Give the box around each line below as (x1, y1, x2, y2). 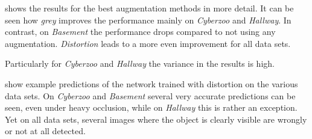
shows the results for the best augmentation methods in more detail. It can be (5, 2, 294, 14)
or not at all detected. (5, 125, 86, 137)
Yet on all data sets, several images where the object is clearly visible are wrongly (5, 113, 307, 125)
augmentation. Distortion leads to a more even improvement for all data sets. (5, 37, 291, 49)
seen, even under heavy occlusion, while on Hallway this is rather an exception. (5, 101, 298, 114)
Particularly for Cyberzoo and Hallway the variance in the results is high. (5, 57, 275, 70)
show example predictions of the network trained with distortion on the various (5, 77, 298, 90)
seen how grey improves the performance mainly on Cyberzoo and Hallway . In (5, 13, 291, 26)
